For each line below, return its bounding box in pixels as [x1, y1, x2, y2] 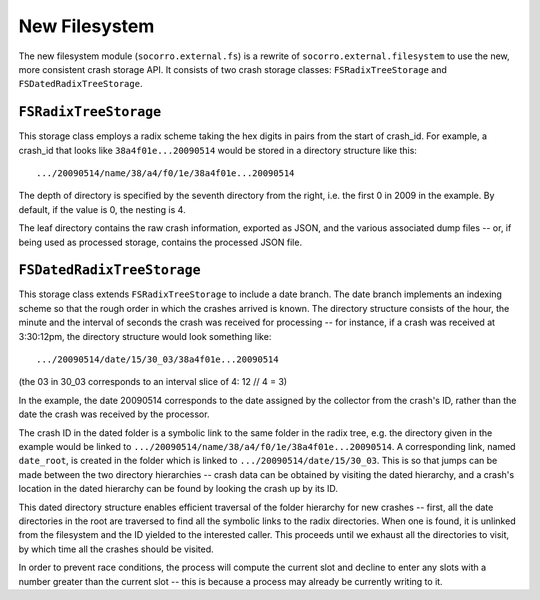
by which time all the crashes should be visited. [18, 543, 214, 555]
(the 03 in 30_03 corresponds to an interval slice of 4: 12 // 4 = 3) [18, 376, 288, 388]
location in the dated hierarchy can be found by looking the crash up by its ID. [18, 483, 339, 495]
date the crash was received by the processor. [18, 408, 210, 420]
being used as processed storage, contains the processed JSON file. [18, 236, 303, 248]
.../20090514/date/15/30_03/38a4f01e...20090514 [36, 354, 279, 365]
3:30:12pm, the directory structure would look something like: [18, 330, 272, 342]
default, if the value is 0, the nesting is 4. [18, 203, 186, 215]
